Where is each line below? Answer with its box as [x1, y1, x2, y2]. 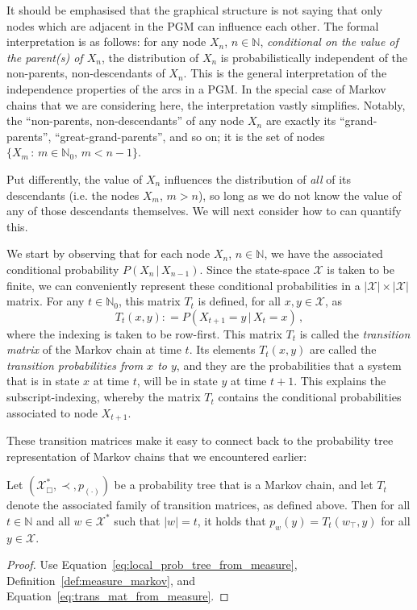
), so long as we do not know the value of [198, 186, 402, 203]
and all [35, 512, 70, 529]
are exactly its [265, 112, 336, 129]
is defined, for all [198, 293, 281, 309]
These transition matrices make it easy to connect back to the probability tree [6, 432, 394, 449]
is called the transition [299, 325, 411, 342]
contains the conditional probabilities [218, 388, 402, 405]
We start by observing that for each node [6, 245, 211, 262]
